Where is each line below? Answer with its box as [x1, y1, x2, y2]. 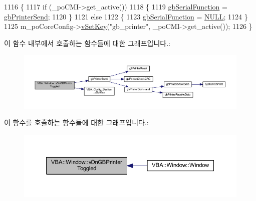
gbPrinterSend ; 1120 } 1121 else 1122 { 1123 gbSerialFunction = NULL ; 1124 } [4, 11, 248, 21]
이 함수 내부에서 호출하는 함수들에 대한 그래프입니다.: [4, 37, 170, 48]
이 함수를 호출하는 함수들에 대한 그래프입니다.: [4, 117, 149, 128]
